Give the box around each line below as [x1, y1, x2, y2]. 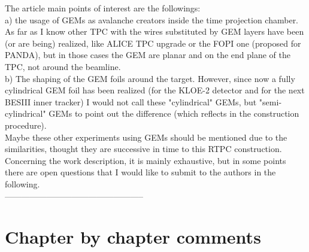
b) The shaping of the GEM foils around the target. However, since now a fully [5, 72, 295, 84]
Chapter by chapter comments [5, 224, 261, 249]
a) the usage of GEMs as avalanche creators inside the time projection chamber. [5, 13, 299, 26]
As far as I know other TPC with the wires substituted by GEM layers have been [5, 25, 304, 38]
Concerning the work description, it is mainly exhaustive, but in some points [5, 154, 286, 166]
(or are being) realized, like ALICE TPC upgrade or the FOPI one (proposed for [5, 37, 301, 49]
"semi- [259, 95, 282, 108]
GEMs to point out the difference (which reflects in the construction [49, 107, 299, 120]
